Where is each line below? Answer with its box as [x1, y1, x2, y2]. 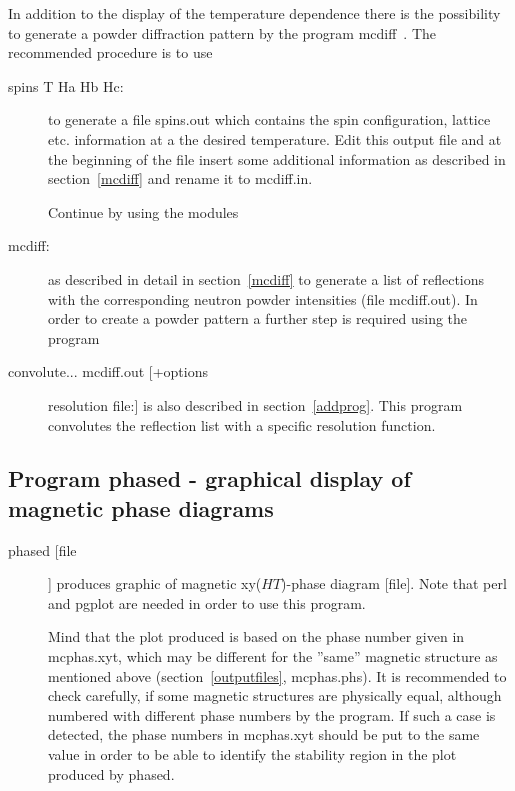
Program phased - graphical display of [8, 463, 411, 494]
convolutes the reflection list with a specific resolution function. [48, 414, 436, 435]
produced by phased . [48, 763, 175, 784]
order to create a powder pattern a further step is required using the [48, 308, 468, 329]
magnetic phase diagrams [8, 492, 274, 523]
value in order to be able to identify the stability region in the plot [48, 744, 457, 765]
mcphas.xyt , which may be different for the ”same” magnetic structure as [48, 646, 498, 667]
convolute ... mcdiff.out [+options [8, 361, 208, 382]
